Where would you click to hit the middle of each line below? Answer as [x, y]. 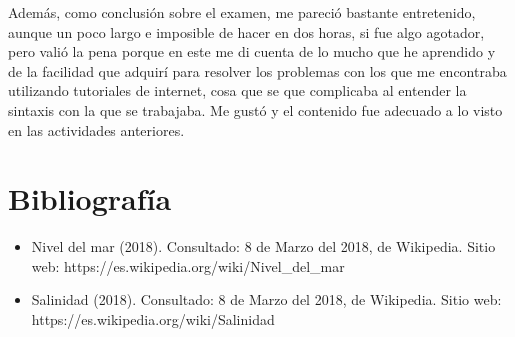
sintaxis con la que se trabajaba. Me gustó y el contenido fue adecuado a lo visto [255, 109]
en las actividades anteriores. [96, 129]
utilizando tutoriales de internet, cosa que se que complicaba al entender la [237, 90]
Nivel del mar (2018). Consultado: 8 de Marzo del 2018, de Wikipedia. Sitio [263, 246]
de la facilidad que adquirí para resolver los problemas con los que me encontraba [257, 70]
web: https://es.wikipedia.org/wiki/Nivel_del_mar [188, 265]
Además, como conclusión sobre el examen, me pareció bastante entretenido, [242, 12]
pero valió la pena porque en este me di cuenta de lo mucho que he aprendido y [252, 51]
